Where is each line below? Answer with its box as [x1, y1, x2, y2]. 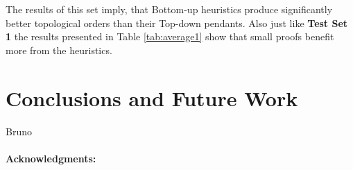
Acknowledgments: [6, 151, 96, 165]
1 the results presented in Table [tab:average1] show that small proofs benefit [6, 29, 334, 44]
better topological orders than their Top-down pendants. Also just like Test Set [6, 15, 348, 30]
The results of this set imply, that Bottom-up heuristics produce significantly [6, 2, 333, 16]
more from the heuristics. [6, 42, 112, 57]
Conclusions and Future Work [6, 83, 298, 112]
